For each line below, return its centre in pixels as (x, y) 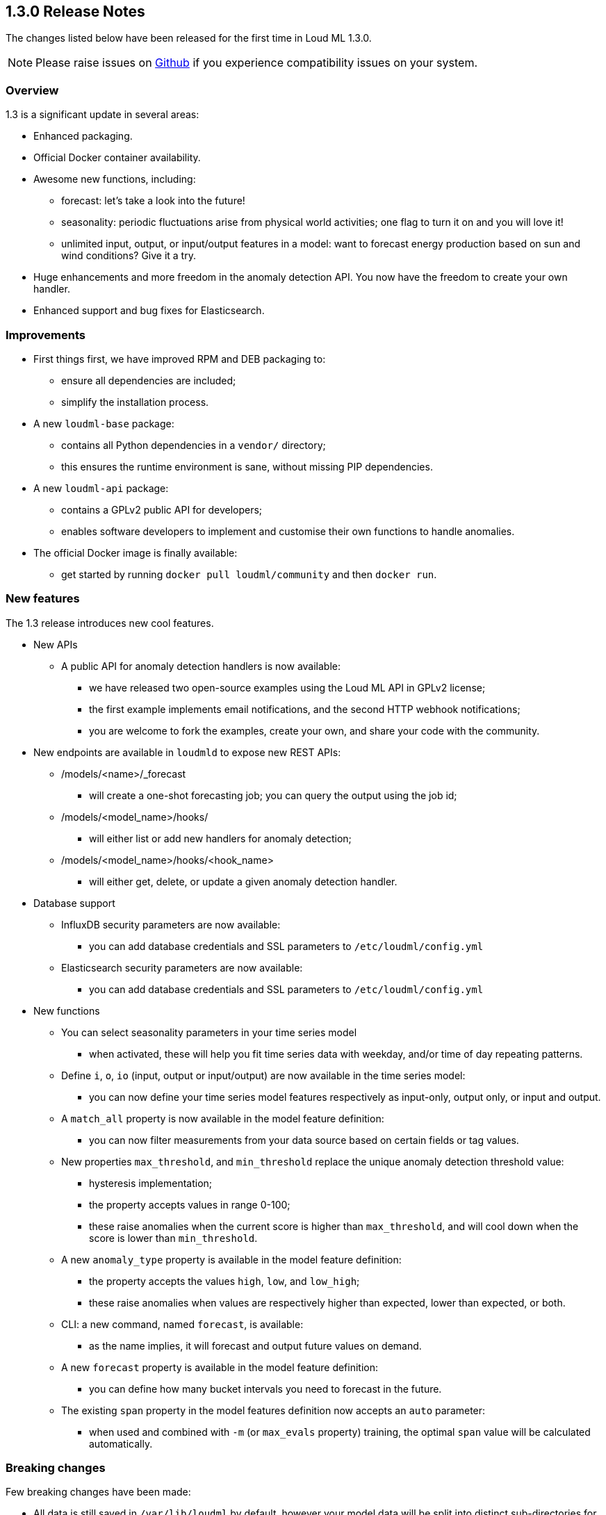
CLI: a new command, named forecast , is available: (182, 1324)
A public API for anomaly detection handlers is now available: (201, 666)
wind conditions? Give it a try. (129, 256)
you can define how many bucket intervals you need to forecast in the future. (265, 1389)
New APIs (56, 644)
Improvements (46, 335)
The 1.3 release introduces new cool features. (110, 623)
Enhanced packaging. (83, 136)
